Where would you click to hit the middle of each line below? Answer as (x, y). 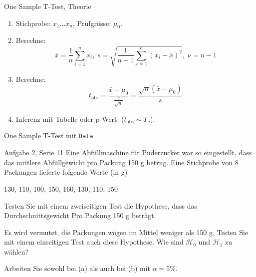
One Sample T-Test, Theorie (48, 6)
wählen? (16, 251)
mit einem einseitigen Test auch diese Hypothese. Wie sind (94, 242)
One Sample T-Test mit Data (49, 136)
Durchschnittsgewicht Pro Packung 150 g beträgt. (80, 215)
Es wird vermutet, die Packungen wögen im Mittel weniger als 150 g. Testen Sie (126, 232)
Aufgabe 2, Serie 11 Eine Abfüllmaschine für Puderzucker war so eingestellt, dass (128, 152)
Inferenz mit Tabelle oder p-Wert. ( (70, 119)
